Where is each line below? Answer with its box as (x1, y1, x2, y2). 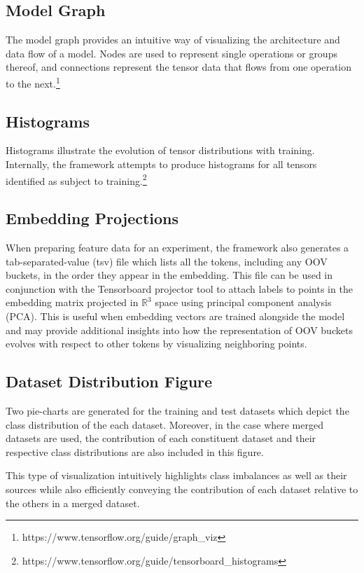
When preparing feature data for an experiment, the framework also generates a (6, 240, 349, 255)
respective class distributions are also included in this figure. (6, 444, 264, 459)
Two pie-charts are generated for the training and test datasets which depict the (6, 403, 349, 418)
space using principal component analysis (155, 295, 332, 310)
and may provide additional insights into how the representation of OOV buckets (6, 322, 353, 337)
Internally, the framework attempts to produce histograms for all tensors (6, 157, 317, 172)
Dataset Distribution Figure (6, 371, 213, 392)
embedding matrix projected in (6, 295, 139, 310)
